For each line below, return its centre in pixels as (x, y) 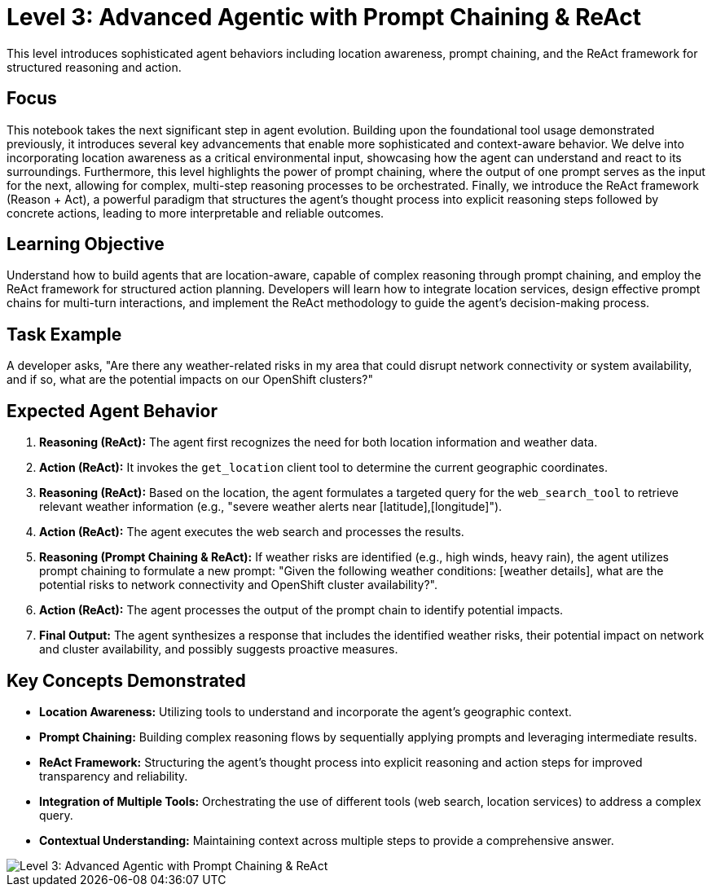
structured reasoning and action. (94, 67)
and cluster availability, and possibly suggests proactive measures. (219, 649)
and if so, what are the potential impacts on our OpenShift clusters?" (190, 380)
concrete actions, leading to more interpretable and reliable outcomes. (196, 213)
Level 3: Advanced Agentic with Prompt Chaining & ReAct (324, 17)
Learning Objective (86, 244)
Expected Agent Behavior (112, 411)
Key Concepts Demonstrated (126, 680)
